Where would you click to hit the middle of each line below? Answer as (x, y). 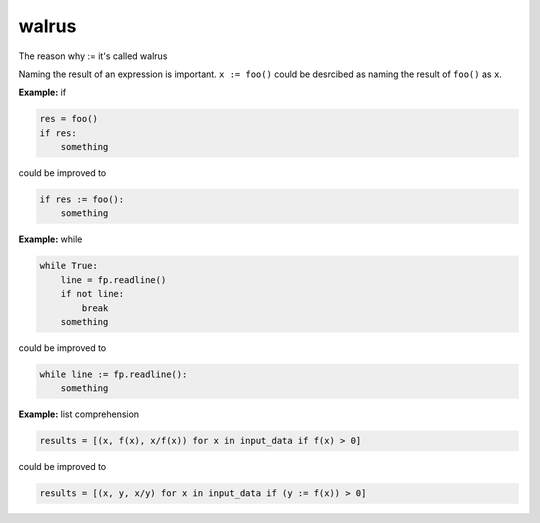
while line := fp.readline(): (113, 374)
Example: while (50, 239)
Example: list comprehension (79, 414)
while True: (69, 266)
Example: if (42, 92)
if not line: (92, 294)
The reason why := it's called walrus (93, 56)
